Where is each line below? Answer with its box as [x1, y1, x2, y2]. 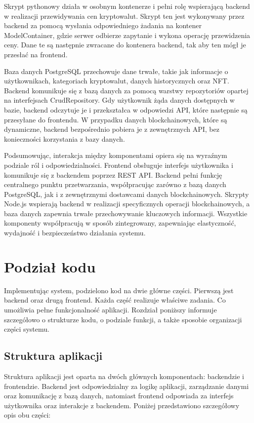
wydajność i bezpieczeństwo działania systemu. [4, 228, 146, 238]
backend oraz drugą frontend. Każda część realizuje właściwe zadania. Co [4, 295, 226, 305]
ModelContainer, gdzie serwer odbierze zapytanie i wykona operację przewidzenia [4, 30, 251, 40]
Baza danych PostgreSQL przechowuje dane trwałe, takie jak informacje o [4, 66, 228, 76]
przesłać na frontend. [4, 49, 68, 59]
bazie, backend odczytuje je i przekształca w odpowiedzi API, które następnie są [4, 104, 248, 115]
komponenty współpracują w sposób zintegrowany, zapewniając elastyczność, [4, 218, 236, 228]
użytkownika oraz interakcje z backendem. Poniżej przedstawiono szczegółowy [4, 400, 240, 410]
